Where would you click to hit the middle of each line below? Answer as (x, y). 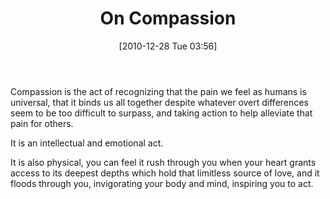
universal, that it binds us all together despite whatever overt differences (159, 102)
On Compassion (168, 18)
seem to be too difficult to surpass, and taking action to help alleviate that (161, 113)
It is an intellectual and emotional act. (87, 143)
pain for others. (42, 123)
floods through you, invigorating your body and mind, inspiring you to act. (162, 183)
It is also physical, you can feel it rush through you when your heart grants (163, 162)
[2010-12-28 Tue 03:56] (168, 46)
